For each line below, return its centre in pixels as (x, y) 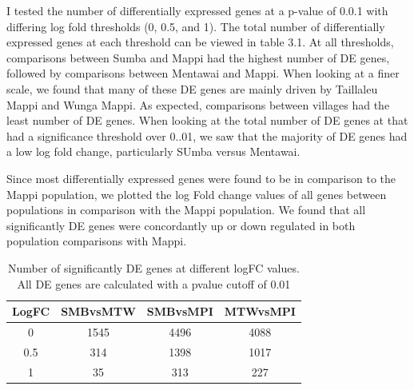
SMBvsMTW (98, 311)
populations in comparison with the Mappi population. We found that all (186, 210)
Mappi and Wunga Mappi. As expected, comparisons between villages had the (198, 104)
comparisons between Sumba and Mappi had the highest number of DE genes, (198, 57)
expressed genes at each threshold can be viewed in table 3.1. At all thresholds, (200, 42)
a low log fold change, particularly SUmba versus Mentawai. (153, 151)
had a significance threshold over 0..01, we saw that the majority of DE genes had (207, 135)
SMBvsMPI (180, 311)
